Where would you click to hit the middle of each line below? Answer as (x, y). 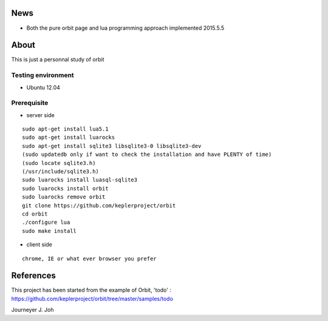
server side (40, 115)
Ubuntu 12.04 (43, 87)
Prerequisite (30, 103)
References (33, 276)
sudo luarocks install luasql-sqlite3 (80, 180)
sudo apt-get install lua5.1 (65, 129)
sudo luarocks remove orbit (64, 197)
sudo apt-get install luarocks (69, 137)
